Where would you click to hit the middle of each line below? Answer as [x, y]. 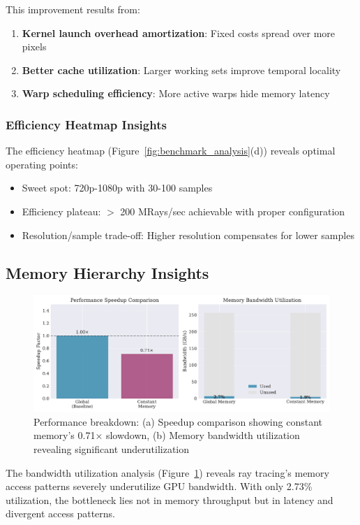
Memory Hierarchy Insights [107, 272]
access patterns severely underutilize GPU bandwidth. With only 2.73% [159, 486]
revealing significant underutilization [112, 449]
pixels [34, 46]
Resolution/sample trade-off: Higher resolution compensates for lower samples [188, 235]
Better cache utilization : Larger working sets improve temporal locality [181, 70]
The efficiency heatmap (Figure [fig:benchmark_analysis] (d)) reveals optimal [171, 151]
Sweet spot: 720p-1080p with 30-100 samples [117, 188]
